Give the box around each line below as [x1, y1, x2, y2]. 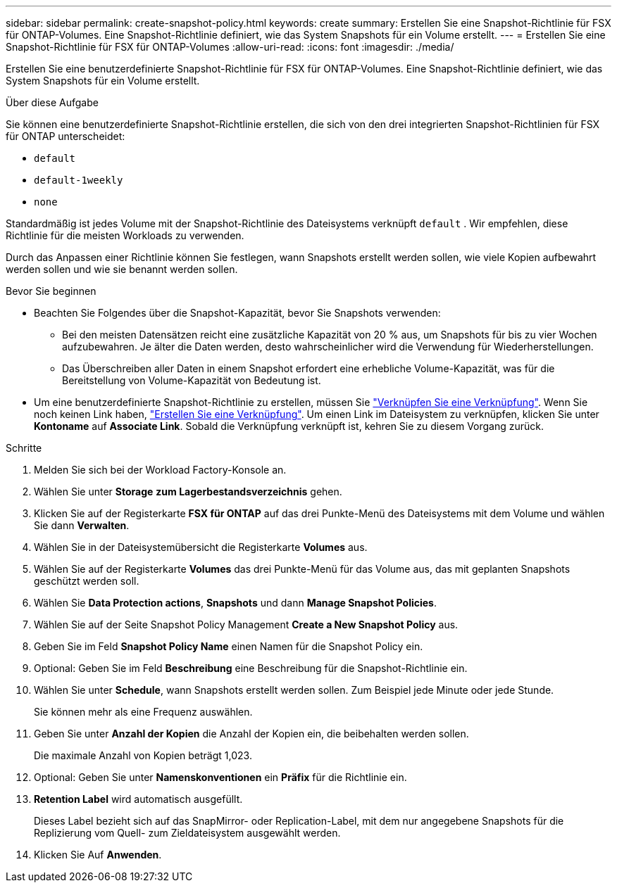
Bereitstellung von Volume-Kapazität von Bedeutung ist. [62, 374, 321, 386]
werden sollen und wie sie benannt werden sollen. [6, 263, 238, 275]
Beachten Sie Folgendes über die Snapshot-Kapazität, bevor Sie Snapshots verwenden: [34, 307, 441, 319]
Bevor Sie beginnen [6, 285, 96, 297]
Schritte [6, 442, 42, 454]
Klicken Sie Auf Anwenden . [34, 849, 162, 861]
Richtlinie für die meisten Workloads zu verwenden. [6, 229, 244, 241]
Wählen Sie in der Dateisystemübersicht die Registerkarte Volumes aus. [34, 541, 368, 553]
